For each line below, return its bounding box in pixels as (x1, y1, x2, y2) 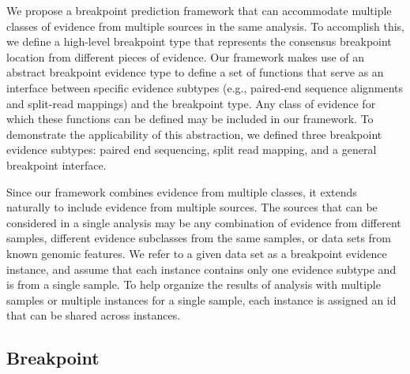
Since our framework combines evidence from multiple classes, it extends (6, 183, 357, 200)
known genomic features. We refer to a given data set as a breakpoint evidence (6, 245, 387, 261)
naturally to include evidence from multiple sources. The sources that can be (6, 199, 378, 215)
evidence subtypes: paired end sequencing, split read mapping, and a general (6, 141, 377, 158)
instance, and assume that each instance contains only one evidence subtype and (6, 260, 397, 277)
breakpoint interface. (6, 156, 107, 173)
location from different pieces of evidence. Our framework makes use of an (6, 48, 365, 65)
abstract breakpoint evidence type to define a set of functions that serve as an (6, 64, 384, 80)
